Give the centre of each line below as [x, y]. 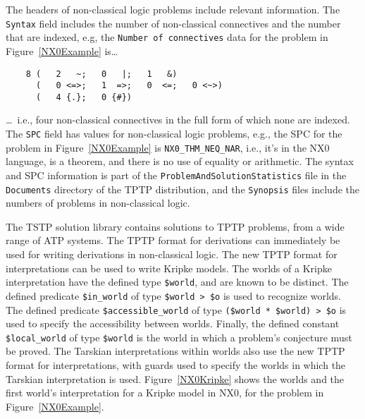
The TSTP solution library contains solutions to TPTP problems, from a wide [175, 226]
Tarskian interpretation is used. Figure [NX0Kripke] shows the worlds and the [175, 378]
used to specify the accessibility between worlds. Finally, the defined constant [173, 323]
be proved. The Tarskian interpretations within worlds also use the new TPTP [175, 351]
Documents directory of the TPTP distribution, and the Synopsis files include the [182, 189]
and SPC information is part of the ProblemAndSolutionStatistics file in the [176, 175]
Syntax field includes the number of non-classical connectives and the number [173, 23]
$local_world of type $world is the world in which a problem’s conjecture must [179, 337]
